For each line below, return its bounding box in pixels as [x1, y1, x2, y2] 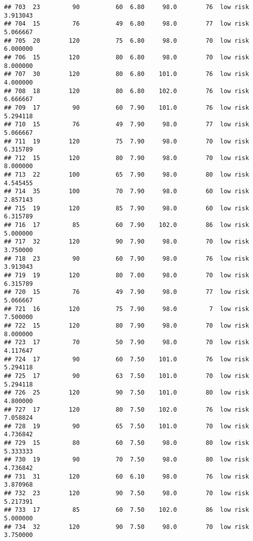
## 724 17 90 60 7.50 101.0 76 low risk [4, 355, 249, 363]
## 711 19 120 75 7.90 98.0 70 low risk [4, 137, 249, 145]
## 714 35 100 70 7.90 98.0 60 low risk [4, 188, 249, 195]
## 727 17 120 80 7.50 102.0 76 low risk [4, 406, 249, 413]
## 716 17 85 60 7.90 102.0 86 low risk [4, 221, 249, 229]
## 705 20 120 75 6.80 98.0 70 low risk [4, 37, 249, 44]
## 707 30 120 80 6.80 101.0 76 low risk [4, 70, 249, 78]
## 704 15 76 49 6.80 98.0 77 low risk [4, 20, 249, 28]
